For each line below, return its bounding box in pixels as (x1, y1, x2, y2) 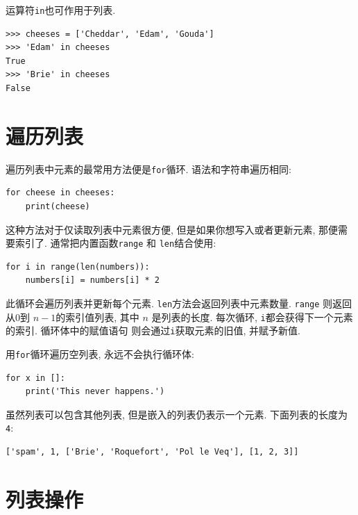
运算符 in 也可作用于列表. (6, 3, 116, 17)
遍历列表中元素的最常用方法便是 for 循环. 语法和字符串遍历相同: (6, 161, 291, 176)
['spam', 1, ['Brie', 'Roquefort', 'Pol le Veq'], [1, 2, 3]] (6, 447, 299, 457)
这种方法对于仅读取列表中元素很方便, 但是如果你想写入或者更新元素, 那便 (6, 222, 339, 236)
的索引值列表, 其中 (56, 309, 139, 324)
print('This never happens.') (25, 386, 165, 397)
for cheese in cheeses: (6, 188, 115, 198)
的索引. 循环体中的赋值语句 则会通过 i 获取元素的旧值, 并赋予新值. (6, 323, 300, 338)
